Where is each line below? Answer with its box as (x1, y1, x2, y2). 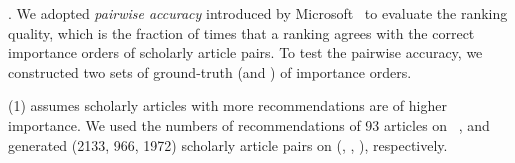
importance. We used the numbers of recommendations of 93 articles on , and (8, 114, 490, 135)
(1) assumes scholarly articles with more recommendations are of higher (8, 95, 447, 116)
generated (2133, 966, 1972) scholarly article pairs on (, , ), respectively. (8, 134, 448, 155)
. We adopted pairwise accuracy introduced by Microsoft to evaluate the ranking (8, 3, 508, 23)
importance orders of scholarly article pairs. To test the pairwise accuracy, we (8, 42, 483, 63)
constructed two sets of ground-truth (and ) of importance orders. (8, 61, 412, 82)
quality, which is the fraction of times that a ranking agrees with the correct (8, 22, 475, 43)
